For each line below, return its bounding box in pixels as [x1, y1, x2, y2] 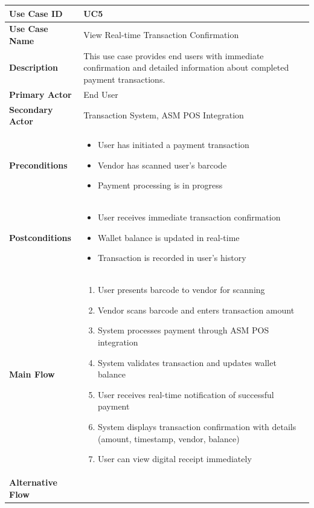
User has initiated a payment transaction [97, 138, 249, 151]
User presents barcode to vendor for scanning [97, 283, 265, 296]
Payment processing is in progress [97, 179, 223, 191]
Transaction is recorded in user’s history [97, 251, 246, 264]
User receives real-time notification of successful [97, 388, 274, 400]
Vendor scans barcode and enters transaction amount [97, 303, 295, 316]
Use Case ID [9, 7, 63, 19]
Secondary [9, 103, 53, 115]
